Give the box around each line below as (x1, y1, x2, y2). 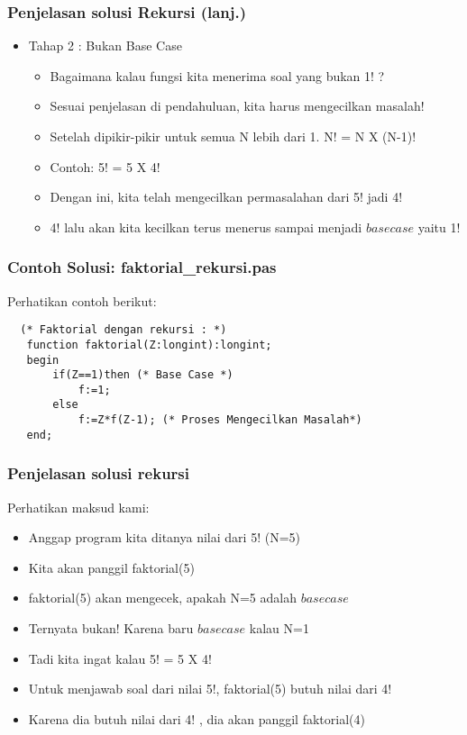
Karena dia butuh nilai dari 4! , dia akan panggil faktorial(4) (28, 709, 365, 728)
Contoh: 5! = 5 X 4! (50, 157, 160, 176)
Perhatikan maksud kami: (7, 497, 150, 516)
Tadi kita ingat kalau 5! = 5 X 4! (28, 649, 212, 667)
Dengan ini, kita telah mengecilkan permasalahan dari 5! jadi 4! (50, 187, 403, 206)
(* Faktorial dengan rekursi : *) (20, 323, 227, 337)
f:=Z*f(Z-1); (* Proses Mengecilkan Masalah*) (78, 413, 362, 427)
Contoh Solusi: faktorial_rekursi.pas (7, 256, 277, 278)
